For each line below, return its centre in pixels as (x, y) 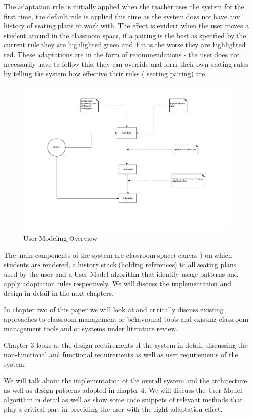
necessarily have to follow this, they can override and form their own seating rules (126, 64)
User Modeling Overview (60, 238)
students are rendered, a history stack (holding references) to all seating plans (120, 264)
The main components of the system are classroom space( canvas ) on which (118, 255)
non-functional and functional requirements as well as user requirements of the (121, 354)
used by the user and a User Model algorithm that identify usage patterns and (121, 274)
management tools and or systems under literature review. (91, 328)
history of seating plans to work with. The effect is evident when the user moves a (126, 26)
